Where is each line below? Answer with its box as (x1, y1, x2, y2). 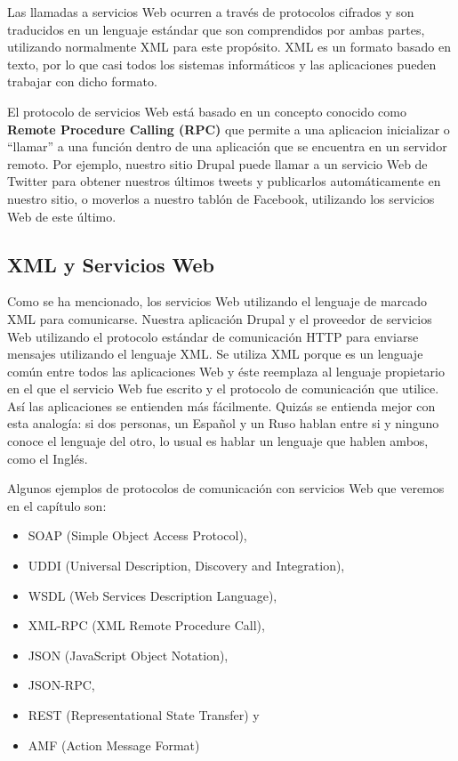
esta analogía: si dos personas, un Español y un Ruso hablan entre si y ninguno (7, 414, 439, 433)
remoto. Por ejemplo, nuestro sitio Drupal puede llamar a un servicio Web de (7, 154, 428, 173)
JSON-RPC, (28, 676, 95, 694)
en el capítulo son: (7, 496, 107, 514)
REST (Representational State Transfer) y (28, 706, 260, 725)
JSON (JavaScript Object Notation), (28, 645, 229, 664)
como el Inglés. (7, 449, 88, 467)
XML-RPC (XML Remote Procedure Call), (28, 616, 265, 635)
